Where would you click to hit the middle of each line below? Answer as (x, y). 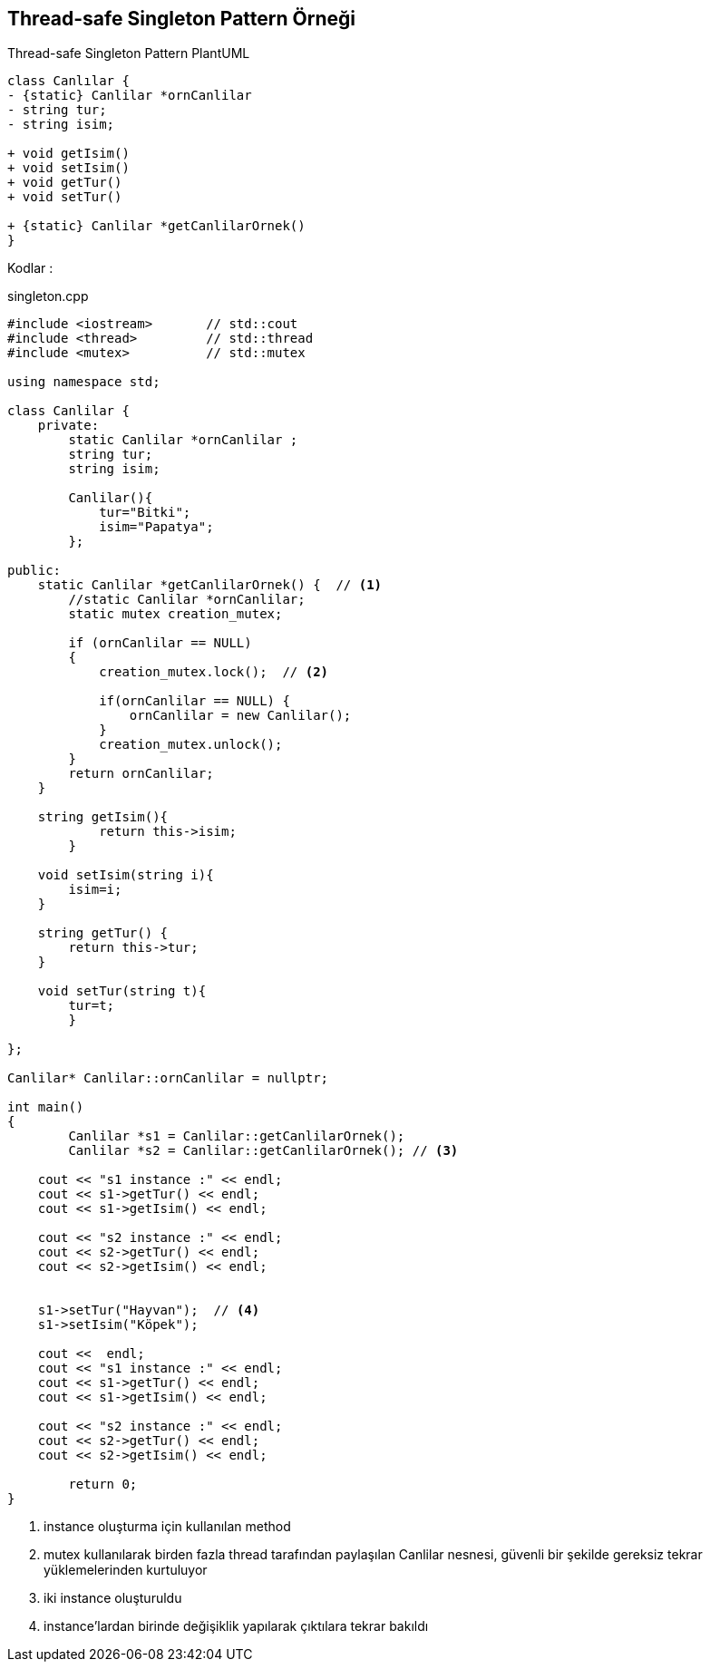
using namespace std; (84, 382)
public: (34, 571)
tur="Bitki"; (145, 513)
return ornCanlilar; (141, 774)
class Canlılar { (68, 81)
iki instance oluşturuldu (113, 1598)
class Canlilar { (68, 411)
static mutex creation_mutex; (175, 614)
